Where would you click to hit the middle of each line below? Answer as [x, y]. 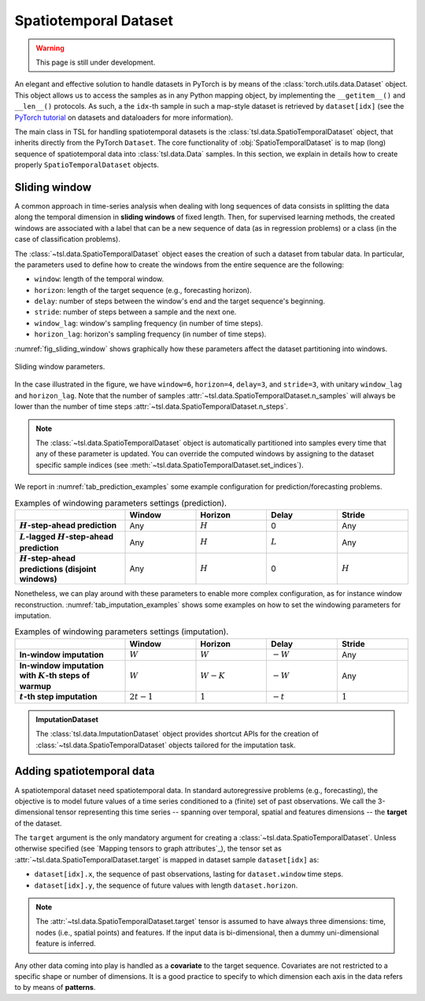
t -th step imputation [58, 697]
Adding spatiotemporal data [85, 771]
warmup [35, 687]
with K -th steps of [55, 676]
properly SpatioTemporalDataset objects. [87, 165]
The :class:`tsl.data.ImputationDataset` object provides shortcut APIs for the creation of [177, 734]
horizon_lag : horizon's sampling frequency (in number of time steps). [150, 334]
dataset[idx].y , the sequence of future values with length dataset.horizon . [166, 885]
